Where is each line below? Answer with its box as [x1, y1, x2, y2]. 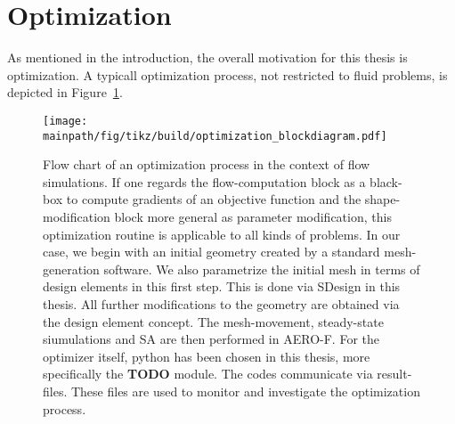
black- [370, 172, 402, 191]
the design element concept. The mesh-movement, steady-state [43, 312, 384, 330]
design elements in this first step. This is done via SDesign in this [43, 277, 401, 296]
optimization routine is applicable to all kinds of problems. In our [43, 224, 401, 243]
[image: [43, 114, 88, 127]
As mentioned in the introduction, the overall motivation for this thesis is [7, 48, 408, 67]
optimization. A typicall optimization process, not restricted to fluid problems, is [7, 65, 448, 84]
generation [43, 259, 100, 278]
